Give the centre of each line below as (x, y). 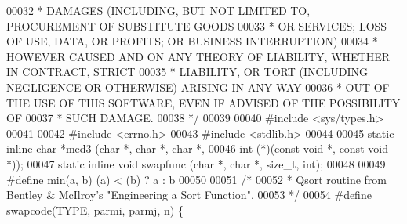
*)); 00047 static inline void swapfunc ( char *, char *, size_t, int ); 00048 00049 (196, 163)
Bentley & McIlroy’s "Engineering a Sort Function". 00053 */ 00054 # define (189, 195)
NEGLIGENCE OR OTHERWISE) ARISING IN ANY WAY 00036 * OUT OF (198, 87)
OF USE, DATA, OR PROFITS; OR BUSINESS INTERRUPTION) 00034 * (192, 41)
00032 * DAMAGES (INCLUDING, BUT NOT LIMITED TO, (158, 10)
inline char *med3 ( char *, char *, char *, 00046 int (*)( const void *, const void (197, 148)
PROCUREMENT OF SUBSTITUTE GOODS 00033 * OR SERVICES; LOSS (197, 25)
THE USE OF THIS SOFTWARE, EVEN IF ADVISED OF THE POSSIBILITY (203, 102)
